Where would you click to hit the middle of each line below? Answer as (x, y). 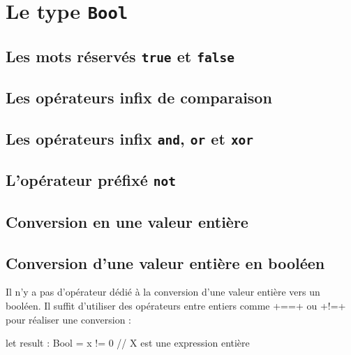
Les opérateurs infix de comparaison (139, 97)
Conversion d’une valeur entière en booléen (165, 262)
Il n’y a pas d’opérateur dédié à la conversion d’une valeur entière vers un (163, 292)
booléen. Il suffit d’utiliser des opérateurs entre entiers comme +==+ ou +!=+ (176, 305)
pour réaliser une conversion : (68, 319)
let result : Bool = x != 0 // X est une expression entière (128, 343)
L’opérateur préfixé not (91, 180)
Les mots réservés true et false (120, 56)
